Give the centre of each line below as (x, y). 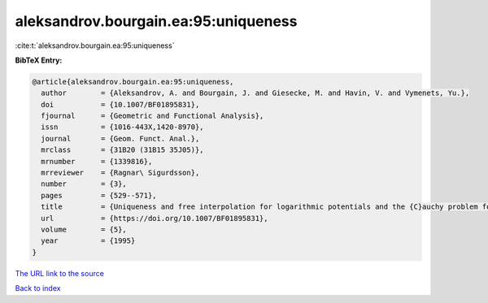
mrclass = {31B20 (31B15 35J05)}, (122, 150)
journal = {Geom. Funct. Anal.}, (120, 139)
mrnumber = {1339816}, (97, 161)
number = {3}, (84, 184)
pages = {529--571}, (99, 195)
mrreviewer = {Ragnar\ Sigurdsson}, (120, 173)
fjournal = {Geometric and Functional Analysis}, (152, 116)
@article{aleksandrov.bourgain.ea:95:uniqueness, (133, 82)
